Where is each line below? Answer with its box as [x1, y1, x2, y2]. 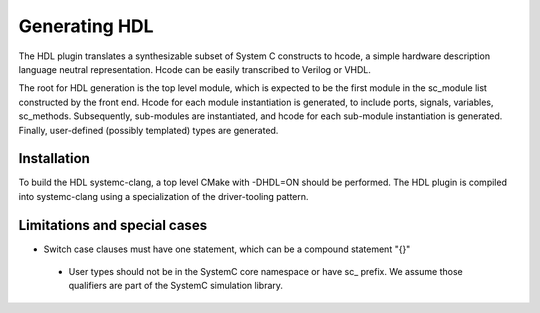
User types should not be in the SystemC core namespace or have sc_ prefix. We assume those [68, 266, 464, 278]
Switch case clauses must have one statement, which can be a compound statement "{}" [43, 243, 411, 255]
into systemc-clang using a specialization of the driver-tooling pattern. [18, 190, 309, 202]
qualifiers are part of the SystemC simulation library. [68, 280, 284, 292]
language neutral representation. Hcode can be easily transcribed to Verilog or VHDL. [18, 63, 372, 75]
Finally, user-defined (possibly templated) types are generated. [18, 124, 279, 136]
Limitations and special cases [18, 216, 208, 234]
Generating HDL [18, 15, 154, 37]
